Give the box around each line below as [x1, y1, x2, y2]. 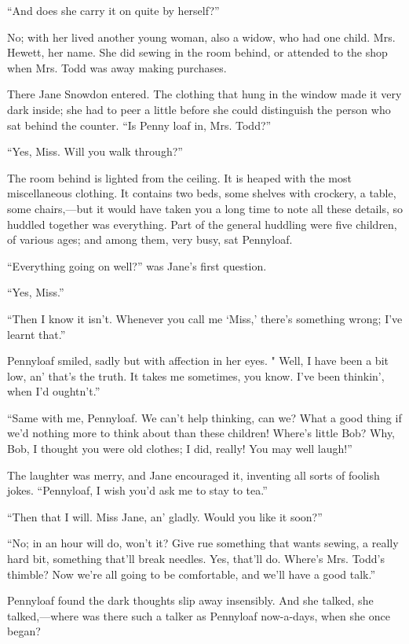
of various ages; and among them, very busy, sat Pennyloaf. [7, 231, 293, 248]
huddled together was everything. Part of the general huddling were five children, [7, 215, 397, 232]
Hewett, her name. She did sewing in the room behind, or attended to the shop [7, 44, 388, 61]
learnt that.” [7, 326, 66, 342]
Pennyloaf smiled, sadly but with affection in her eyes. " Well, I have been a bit [7, 352, 389, 369]
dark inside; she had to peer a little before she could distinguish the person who [7, 101, 391, 117]
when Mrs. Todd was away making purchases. [7, 59, 227, 75]
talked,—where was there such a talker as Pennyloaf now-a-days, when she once [7, 607, 390, 624]
